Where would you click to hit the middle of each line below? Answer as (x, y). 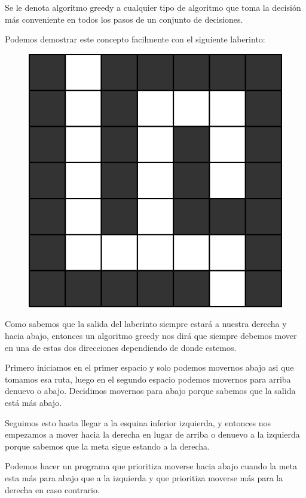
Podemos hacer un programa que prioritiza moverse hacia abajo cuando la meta (151, 466)
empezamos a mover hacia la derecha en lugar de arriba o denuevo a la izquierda (152, 434)
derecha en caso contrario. (52, 489)
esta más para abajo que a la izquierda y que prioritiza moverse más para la (144, 477)
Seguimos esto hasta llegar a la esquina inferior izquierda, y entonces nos (138, 422)
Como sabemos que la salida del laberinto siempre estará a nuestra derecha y (146, 324)
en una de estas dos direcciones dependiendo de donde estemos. (121, 347)
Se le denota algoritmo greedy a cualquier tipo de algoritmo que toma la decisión (153, 7)
